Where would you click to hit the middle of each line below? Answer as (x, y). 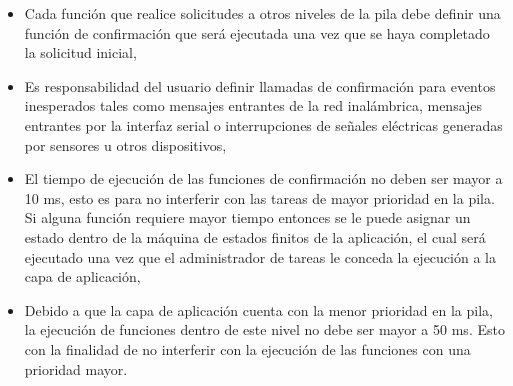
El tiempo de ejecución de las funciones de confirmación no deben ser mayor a (263, 178)
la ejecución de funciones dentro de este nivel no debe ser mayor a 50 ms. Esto (264, 329)
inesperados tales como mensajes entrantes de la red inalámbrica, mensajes (253, 105)
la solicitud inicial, (80, 52)
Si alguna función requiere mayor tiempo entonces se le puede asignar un (247, 217)
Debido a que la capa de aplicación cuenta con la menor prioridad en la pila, (258, 309)
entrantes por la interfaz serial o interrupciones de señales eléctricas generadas (263, 124)
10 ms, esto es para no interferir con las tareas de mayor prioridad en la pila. (259, 197)
